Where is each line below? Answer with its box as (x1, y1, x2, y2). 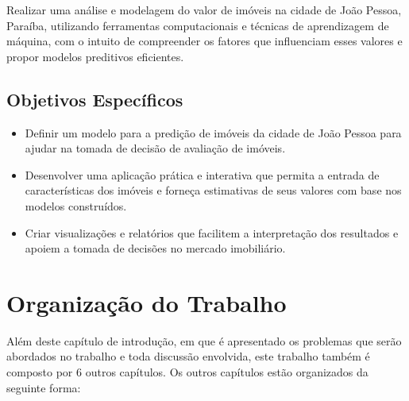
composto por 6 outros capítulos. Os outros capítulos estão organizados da (6, 364, 368, 380)
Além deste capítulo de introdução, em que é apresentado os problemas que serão (6, 332, 402, 349)
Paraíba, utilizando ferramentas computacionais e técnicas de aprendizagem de (6, 17, 389, 33)
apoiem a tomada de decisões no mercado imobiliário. (25, 240, 286, 256)
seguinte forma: (6, 379, 81, 395)
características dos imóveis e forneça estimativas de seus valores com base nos (25, 182, 402, 199)
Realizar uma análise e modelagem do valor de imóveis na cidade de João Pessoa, (6, 2, 402, 17)
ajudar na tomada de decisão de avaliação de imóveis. (25, 140, 286, 156)
